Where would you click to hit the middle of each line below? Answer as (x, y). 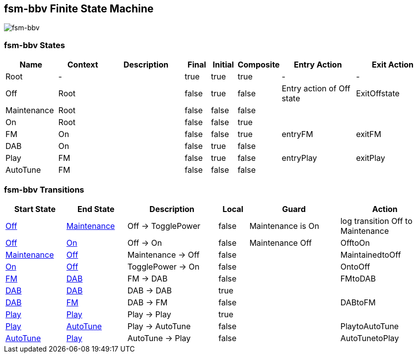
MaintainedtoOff (371, 254)
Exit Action (393, 65)
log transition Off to (376, 221)
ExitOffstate (378, 94)
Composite (259, 65)
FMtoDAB (358, 278)
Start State (35, 209)
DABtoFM (358, 302)
